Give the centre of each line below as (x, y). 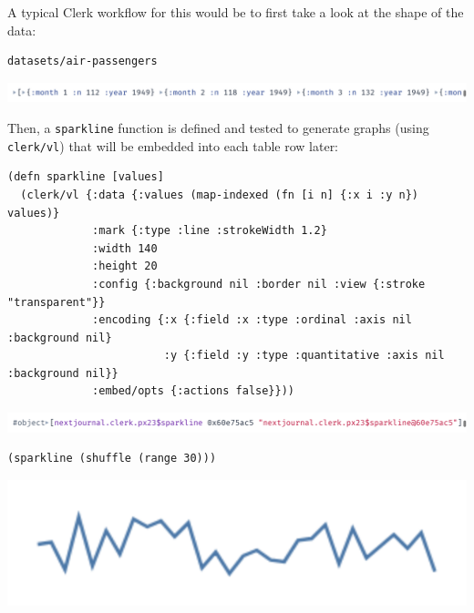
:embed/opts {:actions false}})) (193, 391)
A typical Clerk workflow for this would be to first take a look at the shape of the (236, 12)
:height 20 (125, 266)
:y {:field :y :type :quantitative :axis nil (304, 356)
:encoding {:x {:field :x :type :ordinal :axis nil (252, 320)
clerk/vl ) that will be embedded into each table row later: (173, 145)
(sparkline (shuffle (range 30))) (112, 459)
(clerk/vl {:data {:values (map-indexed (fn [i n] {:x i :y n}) (220, 194)
